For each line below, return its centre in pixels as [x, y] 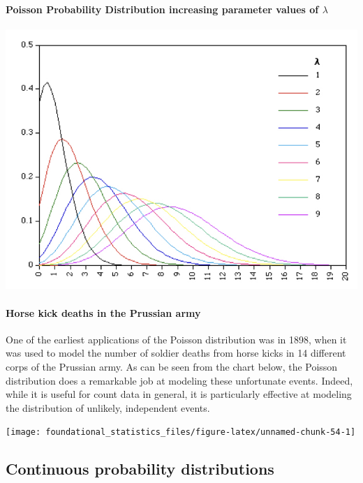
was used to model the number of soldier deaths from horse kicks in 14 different [176, 353]
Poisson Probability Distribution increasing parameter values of [162, 9]
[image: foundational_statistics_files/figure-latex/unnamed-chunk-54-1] [181, 432]
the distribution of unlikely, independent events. [108, 407]
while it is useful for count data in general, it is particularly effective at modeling [179, 394]
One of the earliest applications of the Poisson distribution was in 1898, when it [176, 339]
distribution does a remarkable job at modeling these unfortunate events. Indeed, [179, 380]
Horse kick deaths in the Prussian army [103, 312]
